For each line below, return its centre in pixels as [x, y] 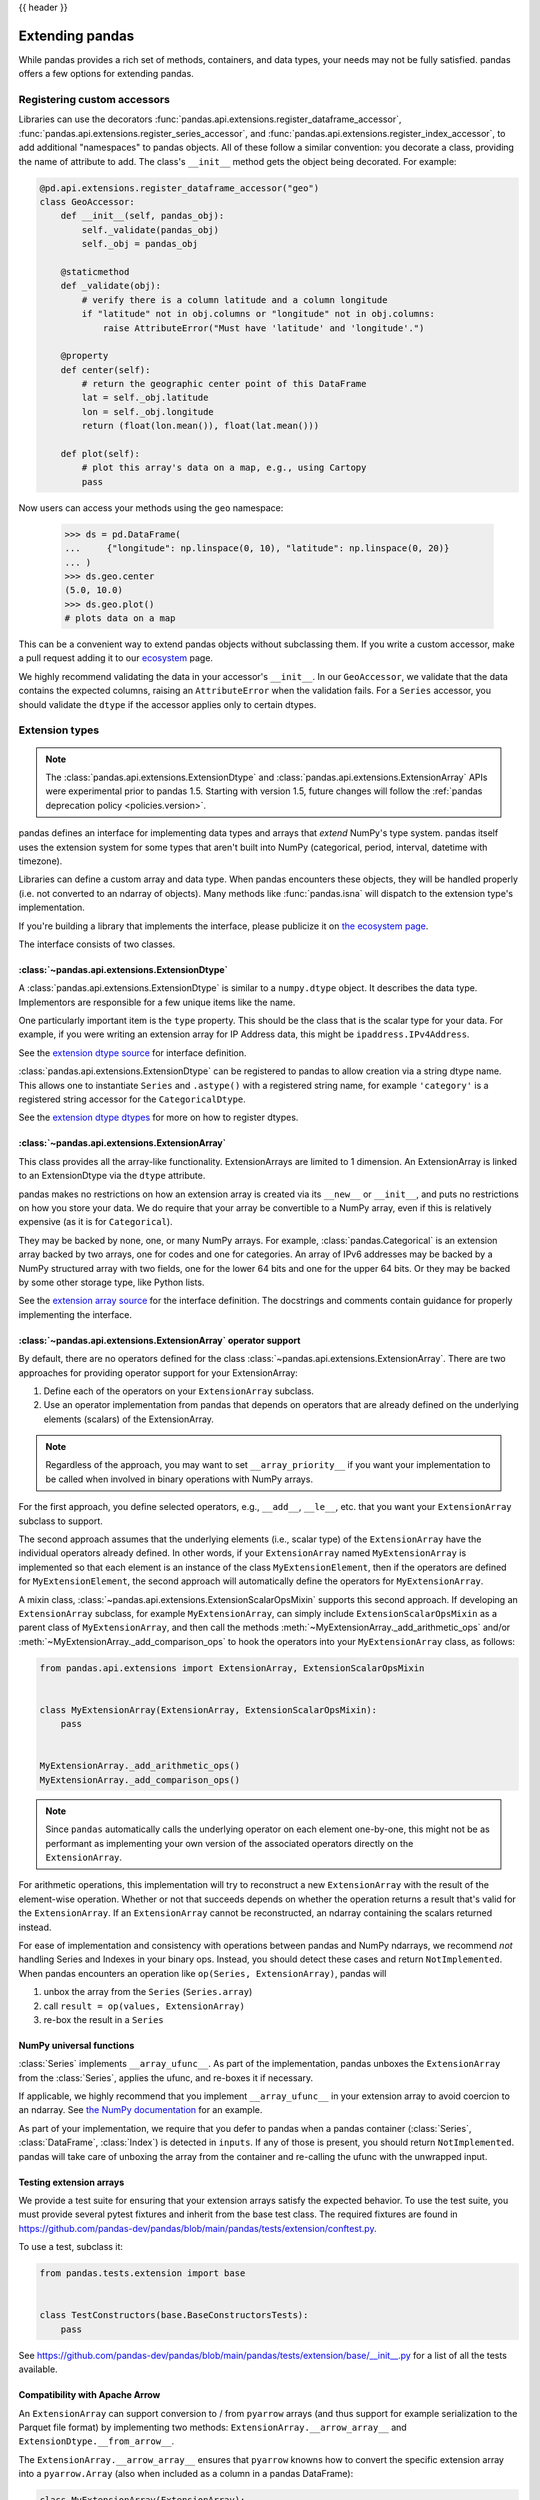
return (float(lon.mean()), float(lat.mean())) [200, 426]
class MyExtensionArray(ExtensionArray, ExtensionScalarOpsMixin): [208, 1709]
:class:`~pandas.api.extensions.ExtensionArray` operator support [159, 1340]
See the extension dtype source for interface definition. [132, 1052]
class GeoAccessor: [87, 201]
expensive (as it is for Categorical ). [96, 1222]
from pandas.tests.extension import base [142, 2273]
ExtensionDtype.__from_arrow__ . [96, 2441]
